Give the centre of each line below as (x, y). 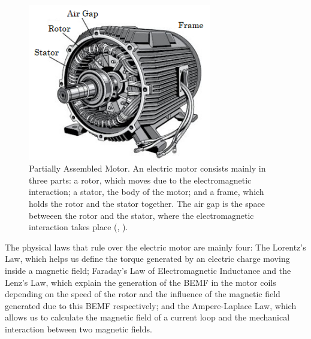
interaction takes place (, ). (78, 227)
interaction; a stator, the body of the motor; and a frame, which (147, 192)
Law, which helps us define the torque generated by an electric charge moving (147, 259)
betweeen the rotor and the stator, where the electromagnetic (141, 215)
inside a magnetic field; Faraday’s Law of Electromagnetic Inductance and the (148, 271)
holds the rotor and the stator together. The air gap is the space (147, 204)
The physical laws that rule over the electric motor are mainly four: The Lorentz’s (155, 247)
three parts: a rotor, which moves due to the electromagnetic (140, 180)
